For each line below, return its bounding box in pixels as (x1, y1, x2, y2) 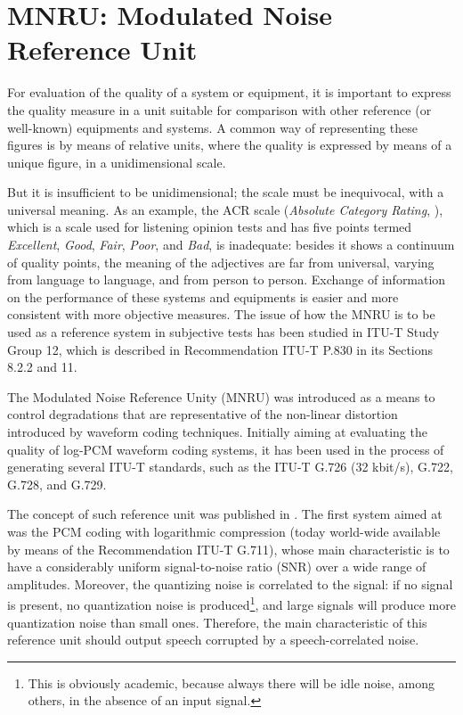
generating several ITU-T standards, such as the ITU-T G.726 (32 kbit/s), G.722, (7, 457, 453, 476)
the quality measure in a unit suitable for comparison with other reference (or (7, 100, 432, 119)
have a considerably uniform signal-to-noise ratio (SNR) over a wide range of (7, 557, 426, 576)
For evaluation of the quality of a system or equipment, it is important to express (7, 83, 451, 102)
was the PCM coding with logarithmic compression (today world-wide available (7, 522, 441, 540)
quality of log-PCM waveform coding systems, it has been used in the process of (7, 440, 444, 458)
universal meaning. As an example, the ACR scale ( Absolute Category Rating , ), (7, 200, 443, 218)
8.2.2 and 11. (7, 357, 77, 376)
